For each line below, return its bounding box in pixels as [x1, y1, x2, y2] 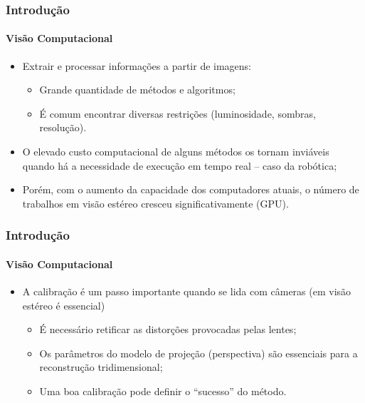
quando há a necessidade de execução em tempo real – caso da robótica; [22, 158, 337, 173]
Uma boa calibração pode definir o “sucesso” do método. [39, 384, 287, 398]
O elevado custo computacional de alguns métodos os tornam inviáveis [22, 144, 329, 159]
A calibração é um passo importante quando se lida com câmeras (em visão [22, 284, 351, 299]
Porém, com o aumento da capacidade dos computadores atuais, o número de [22, 182, 359, 197]
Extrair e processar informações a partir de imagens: [22, 58, 252, 73]
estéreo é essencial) [22, 297, 105, 312]
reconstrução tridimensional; [39, 359, 163, 374]
